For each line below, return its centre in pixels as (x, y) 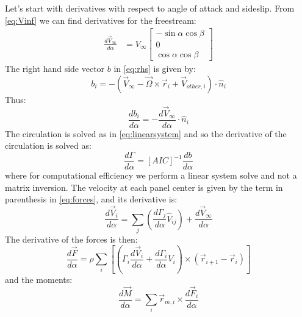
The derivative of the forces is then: (71, 239)
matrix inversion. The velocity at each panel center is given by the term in (144, 187)
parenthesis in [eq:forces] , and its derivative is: (91, 199)
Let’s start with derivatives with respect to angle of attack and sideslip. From (150, 8)
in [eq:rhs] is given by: (155, 69)
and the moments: (39, 279)
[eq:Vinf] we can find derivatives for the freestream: (101, 20)
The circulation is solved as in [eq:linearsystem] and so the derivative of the (146, 133)
